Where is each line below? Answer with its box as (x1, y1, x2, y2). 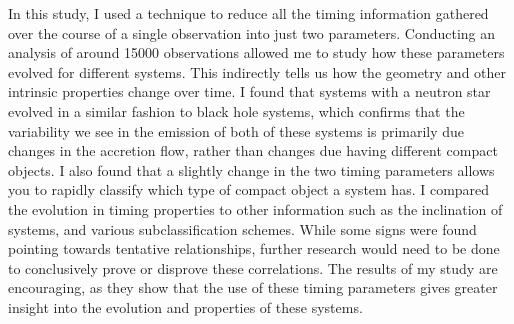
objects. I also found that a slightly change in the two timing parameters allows (8, 159, 495, 180)
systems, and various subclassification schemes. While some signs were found (8, 218, 477, 239)
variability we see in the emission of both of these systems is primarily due (8, 120, 465, 141)
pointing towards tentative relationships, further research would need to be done (8, 238, 500, 259)
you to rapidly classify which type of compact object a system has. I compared (8, 179, 490, 200)
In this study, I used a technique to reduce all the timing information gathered (8, 3, 489, 23)
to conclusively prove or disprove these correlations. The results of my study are (8, 257, 498, 278)
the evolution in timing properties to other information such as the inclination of (8, 198, 503, 219)
